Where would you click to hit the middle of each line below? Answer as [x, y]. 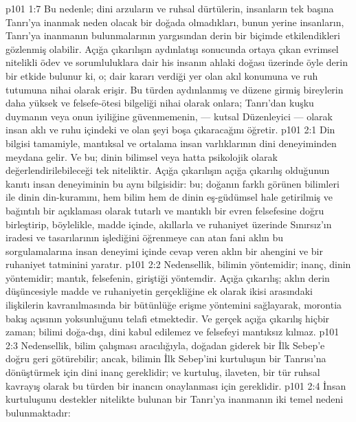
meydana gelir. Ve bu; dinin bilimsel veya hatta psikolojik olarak [142, 156]
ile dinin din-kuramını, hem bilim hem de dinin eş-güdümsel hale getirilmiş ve [169, 197]
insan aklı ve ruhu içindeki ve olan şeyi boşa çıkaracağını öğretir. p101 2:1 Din [170, 130]
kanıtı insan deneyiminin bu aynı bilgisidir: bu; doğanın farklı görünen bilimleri [173, 183]
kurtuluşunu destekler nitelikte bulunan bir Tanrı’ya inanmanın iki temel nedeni [175, 399]
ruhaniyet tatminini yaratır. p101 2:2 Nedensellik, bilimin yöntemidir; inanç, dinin [178, 264]
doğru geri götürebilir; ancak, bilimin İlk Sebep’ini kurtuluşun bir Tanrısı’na [166, 358]
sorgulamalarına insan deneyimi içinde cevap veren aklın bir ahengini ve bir [164, 251]
